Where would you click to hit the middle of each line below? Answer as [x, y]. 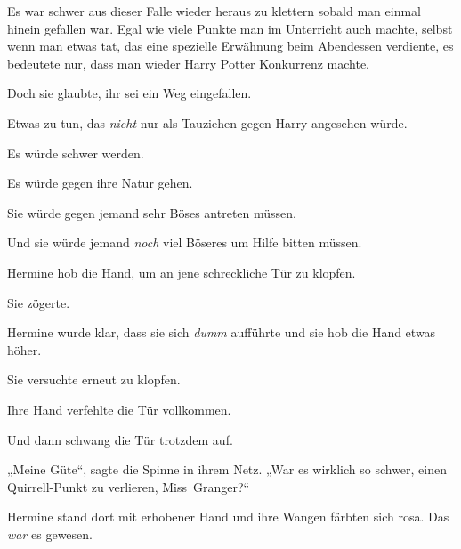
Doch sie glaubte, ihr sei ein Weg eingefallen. [129, 93]
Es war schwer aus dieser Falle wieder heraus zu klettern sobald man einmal [214, 11]
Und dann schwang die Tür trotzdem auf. [120, 439]
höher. [24, 349]
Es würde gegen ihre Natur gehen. [100, 183]
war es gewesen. [50, 533]
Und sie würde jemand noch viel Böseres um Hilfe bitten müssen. [185, 242]
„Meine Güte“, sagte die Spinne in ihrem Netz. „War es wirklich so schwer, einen [227, 469]
